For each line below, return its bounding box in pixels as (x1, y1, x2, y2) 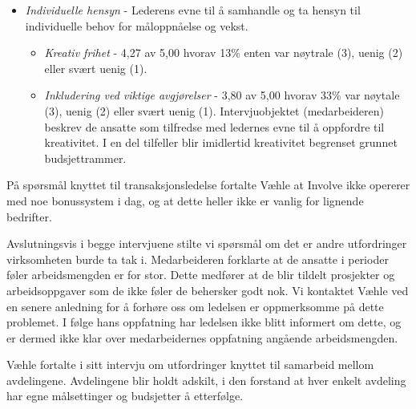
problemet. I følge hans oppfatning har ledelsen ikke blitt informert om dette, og (6, 314, 402, 330)
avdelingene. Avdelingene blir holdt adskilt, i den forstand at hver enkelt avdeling (6, 371, 406, 388)
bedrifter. (6, 208, 52, 225)
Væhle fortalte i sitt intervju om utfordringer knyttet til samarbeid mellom (6, 356, 374, 373)
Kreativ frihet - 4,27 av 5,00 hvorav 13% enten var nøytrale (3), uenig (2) (44, 44, 403, 61)
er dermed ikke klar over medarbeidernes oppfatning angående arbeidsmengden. (6, 329, 398, 346)
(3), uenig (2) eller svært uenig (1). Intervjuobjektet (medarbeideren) (44, 102, 385, 119)
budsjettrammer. (44, 149, 127, 166)
